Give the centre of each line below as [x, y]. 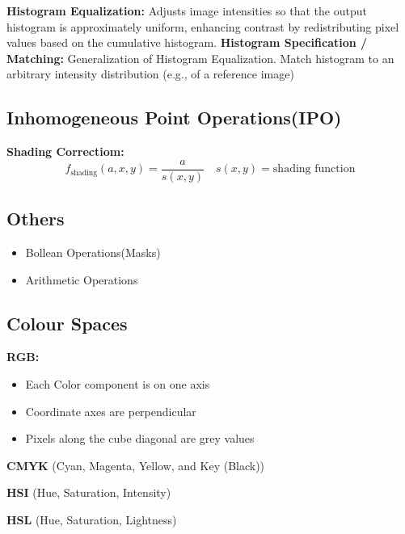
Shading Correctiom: [65, 151]
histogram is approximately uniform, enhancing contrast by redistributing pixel [203, 26]
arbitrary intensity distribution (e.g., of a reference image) [150, 74]
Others [36, 219]
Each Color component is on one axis [118, 384]
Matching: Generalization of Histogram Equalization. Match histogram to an [200, 58]
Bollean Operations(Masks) [93, 252]
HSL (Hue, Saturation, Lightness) [92, 519]
